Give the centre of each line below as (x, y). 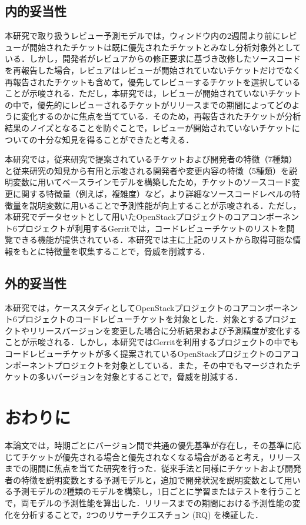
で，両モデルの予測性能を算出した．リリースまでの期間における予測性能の (149, 502)
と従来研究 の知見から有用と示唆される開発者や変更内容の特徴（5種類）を (147, 170)
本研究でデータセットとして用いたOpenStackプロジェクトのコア (127, 217)
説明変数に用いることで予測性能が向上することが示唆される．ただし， (165, 205)
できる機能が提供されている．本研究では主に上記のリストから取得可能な (153, 240)
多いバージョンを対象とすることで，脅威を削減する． (140, 377)
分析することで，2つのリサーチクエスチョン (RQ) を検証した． (142, 514)
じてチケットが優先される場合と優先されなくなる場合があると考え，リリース (153, 457)
